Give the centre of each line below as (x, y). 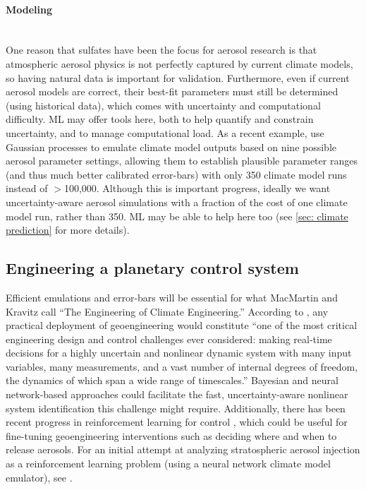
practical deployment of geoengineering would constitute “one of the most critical (182, 325)
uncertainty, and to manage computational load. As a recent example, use (165, 132)
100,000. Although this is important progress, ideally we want (197, 188)
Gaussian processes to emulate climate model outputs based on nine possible (171, 147)
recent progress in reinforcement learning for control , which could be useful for (177, 422)
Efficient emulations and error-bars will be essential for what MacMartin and (172, 297)
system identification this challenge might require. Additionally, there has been (176, 408)
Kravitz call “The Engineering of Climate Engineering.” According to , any (167, 311)
